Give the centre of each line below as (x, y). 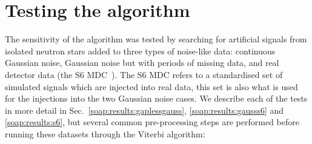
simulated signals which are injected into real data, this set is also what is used (151, 86)
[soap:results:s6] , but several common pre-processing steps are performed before (152, 122)
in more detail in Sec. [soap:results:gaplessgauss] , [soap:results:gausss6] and (144, 110)
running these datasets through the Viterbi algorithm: (105, 133)
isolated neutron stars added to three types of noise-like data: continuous (140, 51)
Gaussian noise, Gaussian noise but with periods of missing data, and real (142, 63)
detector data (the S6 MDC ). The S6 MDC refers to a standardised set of (144, 74)
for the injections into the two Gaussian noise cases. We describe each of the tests (156, 98)
